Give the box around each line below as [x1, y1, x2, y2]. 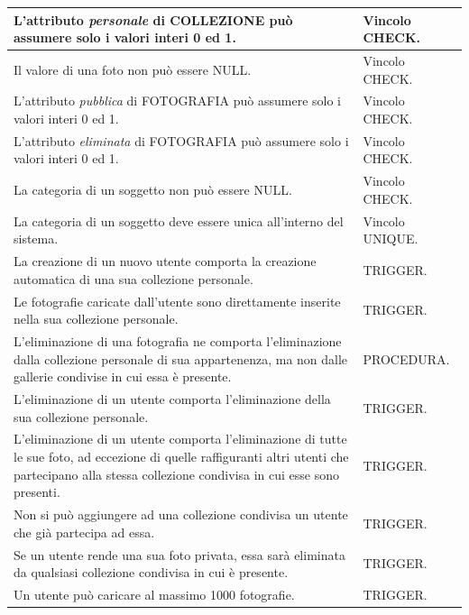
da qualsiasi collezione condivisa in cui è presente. [14, 563, 289, 582]
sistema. [14, 229, 59, 248]
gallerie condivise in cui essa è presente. [14, 367, 232, 386]
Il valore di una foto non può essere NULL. [14, 60, 252, 78]
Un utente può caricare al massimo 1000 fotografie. [14, 584, 295, 603]
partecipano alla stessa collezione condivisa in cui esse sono [14, 464, 340, 483]
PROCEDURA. [363, 349, 450, 368]
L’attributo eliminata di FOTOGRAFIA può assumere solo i [14, 131, 349, 150]
